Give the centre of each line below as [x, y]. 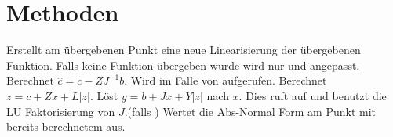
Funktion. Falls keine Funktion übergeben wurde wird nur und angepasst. [183, 65]
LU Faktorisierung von [61, 111]
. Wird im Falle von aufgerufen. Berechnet [226, 80]
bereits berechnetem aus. [66, 126]
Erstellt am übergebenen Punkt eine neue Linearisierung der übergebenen [184, 50]
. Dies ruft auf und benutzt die [313, 95]
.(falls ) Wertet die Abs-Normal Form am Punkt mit [250, 111]
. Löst [104, 95]
